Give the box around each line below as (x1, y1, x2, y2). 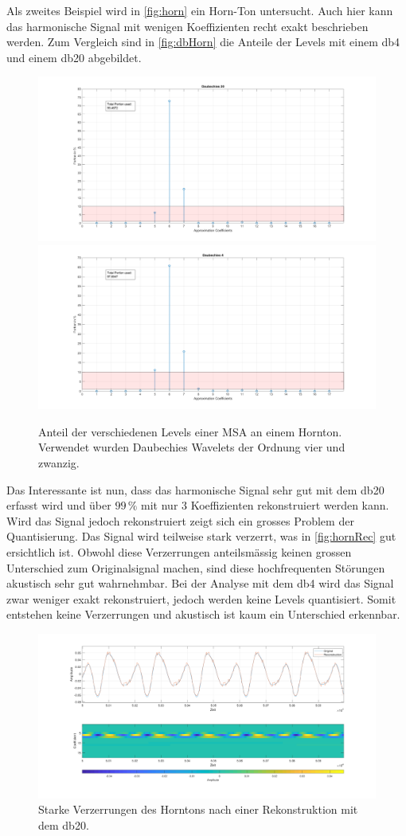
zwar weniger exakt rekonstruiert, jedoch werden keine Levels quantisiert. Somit (6, 590, 396, 607)
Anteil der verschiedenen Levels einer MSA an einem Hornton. (38, 423, 342, 439)
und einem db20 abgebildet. (6, 49, 142, 65)
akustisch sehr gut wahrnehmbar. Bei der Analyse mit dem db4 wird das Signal (6, 575, 394, 592)
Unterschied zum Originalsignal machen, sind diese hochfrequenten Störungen (6, 559, 385, 576)
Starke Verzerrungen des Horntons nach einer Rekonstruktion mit (38, 801, 358, 818)
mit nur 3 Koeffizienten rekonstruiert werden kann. (141, 497, 389, 514)
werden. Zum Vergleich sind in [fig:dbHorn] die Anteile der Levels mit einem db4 (6, 33, 400, 50)
